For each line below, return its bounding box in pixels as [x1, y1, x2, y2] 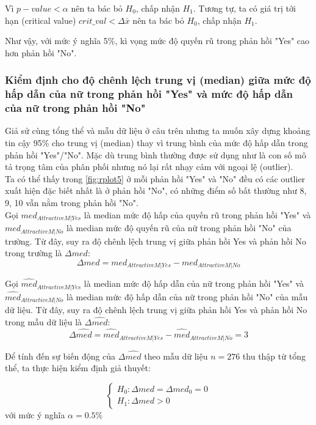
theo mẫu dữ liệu [144, 349, 208, 362]
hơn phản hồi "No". [5, 46, 77, 59]
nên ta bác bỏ [71, 2, 123, 14]
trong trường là [5, 246, 62, 259]
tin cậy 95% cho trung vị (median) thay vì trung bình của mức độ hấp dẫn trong [5, 136, 308, 149]
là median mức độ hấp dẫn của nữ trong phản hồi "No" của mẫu [66, 290, 308, 303]
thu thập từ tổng [242, 349, 306, 362]
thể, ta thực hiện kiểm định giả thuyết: [5, 361, 151, 374]
